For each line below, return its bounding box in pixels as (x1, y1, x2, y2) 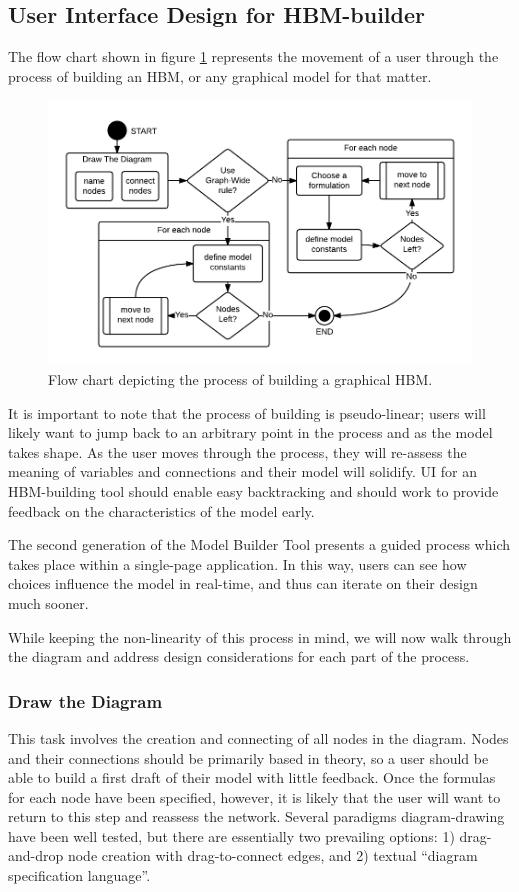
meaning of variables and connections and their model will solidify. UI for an (8, 461, 477, 482)
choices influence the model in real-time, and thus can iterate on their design (8, 573, 478, 594)
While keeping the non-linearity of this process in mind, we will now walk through (8, 626, 512, 647)
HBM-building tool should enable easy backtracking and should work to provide (8, 480, 499, 501)
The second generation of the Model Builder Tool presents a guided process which (8, 534, 510, 555)
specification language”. (8, 865, 151, 886)
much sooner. (8, 592, 89, 613)
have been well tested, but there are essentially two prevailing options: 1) (8, 825, 455, 846)
